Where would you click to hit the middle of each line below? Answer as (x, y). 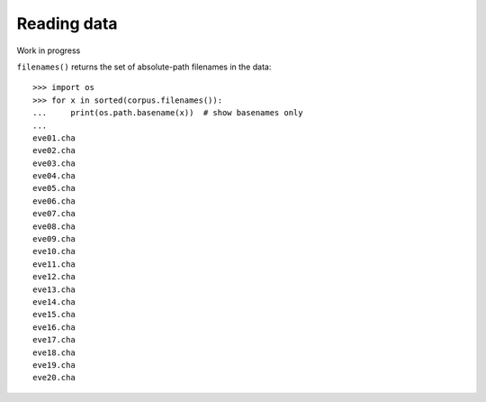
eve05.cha (54, 188)
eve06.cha (54, 201)
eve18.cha (54, 352)
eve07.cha (54, 214)
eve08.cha (54, 226)
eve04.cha (54, 176)
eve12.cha (54, 277)
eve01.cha (54, 138)
